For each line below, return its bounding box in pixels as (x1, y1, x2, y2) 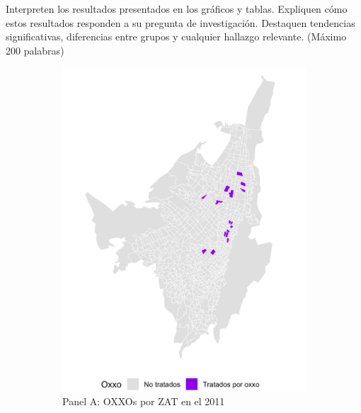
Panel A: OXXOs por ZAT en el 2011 (62, 393, 225, 408)
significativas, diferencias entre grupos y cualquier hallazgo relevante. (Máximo (6, 29, 347, 44)
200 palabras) (6, 43, 64, 57)
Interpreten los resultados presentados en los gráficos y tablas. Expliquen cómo (6, 1, 348, 16)
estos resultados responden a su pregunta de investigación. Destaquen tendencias (6, 15, 355, 30)
